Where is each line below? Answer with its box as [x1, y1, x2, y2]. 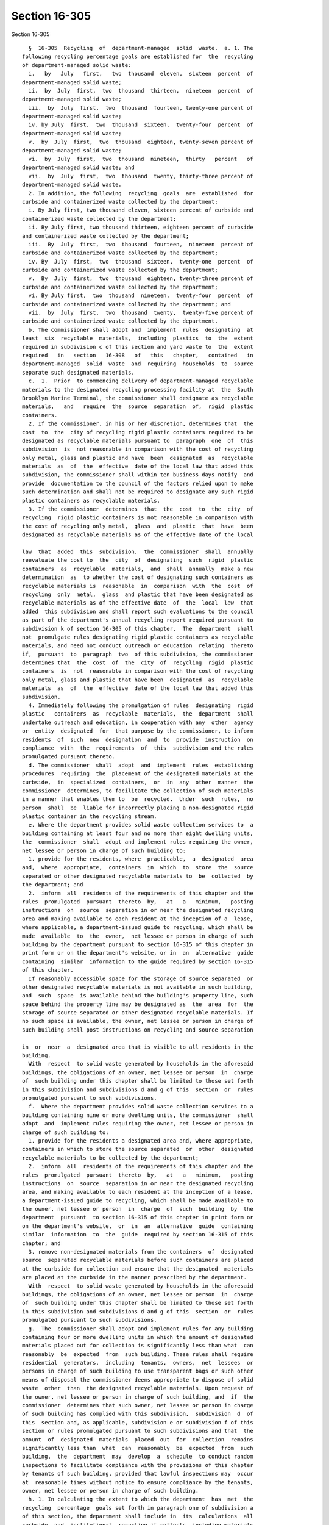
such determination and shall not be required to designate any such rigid [22, 489, 253, 495]
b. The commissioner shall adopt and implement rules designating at [28, 326, 253, 333]
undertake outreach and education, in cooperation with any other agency [22, 719, 253, 726]
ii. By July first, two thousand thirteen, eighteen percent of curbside [28, 224, 253, 231]
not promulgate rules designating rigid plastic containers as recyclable [22, 633, 253, 640]
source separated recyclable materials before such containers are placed [22, 1257, 253, 1264]
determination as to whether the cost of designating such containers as [22, 574, 253, 581]
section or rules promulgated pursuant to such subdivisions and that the [22, 1427, 253, 1435]
